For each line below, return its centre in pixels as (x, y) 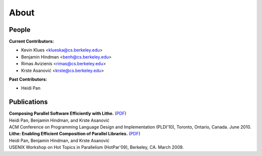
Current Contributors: (32, 42)
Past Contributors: (28, 79)
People (20, 30)
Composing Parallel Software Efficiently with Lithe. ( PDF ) (68, 113)
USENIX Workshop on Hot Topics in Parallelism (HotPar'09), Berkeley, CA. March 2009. (96, 147)
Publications (28, 102)
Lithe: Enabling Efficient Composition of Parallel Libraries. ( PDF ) (75, 134)
